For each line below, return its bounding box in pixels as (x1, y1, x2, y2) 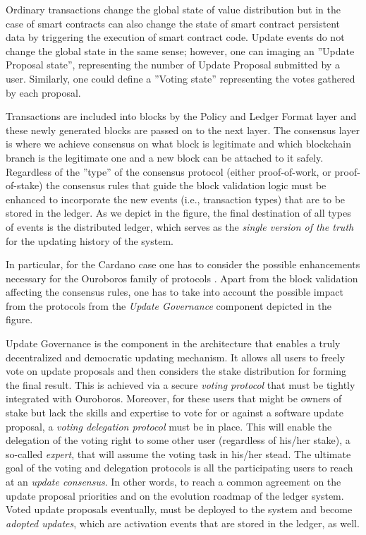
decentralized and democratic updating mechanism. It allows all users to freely (6, 349, 346, 364)
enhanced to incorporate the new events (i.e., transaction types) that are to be (6, 191, 346, 206)
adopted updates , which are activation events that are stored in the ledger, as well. (6, 515, 360, 530)
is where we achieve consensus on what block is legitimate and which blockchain (6, 136, 351, 151)
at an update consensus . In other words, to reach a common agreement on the (6, 474, 341, 488)
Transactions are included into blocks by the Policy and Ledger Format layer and (6, 109, 357, 124)
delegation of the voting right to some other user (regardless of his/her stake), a (6, 433, 350, 447)
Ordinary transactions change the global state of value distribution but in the (6, 2, 341, 16)
